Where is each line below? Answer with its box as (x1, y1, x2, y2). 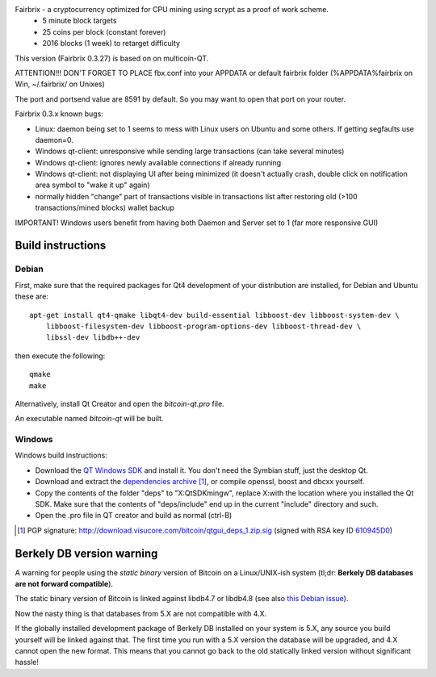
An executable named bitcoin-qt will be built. (15, 414, 164, 424)
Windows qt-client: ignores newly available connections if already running (35, 157, 282, 167)
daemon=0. (35, 135, 74, 144)
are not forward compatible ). (15, 579, 113, 589)
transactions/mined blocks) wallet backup (35, 203, 175, 213)
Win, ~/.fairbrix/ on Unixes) (15, 79, 105, 89)
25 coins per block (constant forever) (42, 27, 166, 36)
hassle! (15, 658, 40, 667)
